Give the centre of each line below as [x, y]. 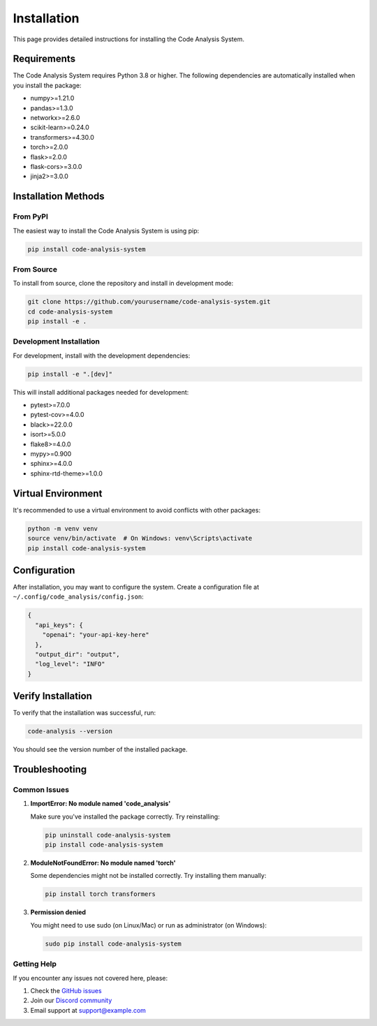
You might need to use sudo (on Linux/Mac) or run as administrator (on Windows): [148, 925]
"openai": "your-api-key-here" [96, 635]
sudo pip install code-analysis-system [113, 944]
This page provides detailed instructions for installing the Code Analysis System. [128, 39]
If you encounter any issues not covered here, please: [90, 978]
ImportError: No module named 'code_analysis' [101, 804]
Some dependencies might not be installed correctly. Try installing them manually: [148, 876]
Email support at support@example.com [88, 1010]
